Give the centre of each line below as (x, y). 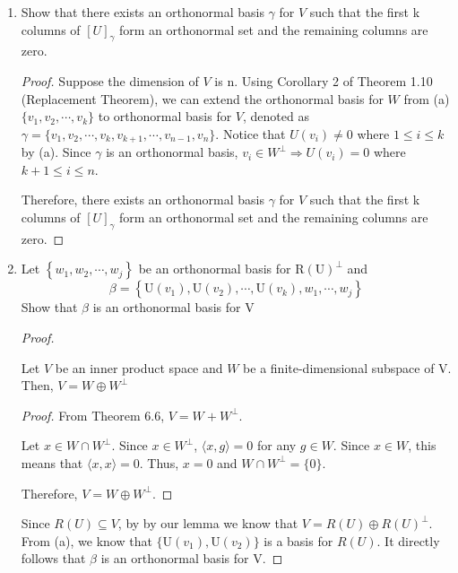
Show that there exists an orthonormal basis (143, 12)
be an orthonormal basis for (215, 269)
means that (52, 462)
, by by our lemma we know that (208, 523)
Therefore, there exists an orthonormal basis (143, 200)
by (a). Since (56, 152)
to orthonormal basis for (165, 116)
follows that (53, 558)
